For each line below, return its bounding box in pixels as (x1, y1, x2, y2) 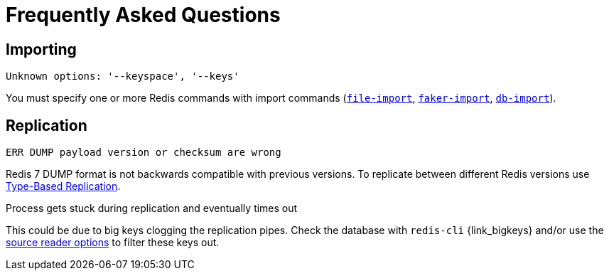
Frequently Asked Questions (6, 3, 281, 27)
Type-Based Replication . (6, 180, 121, 193)
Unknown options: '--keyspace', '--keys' (6, 70, 239, 83)
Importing (6, 40, 77, 58)
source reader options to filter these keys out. (6, 236, 220, 249)
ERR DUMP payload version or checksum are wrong (6, 147, 281, 159)
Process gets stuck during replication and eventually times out (6, 202, 298, 215)
